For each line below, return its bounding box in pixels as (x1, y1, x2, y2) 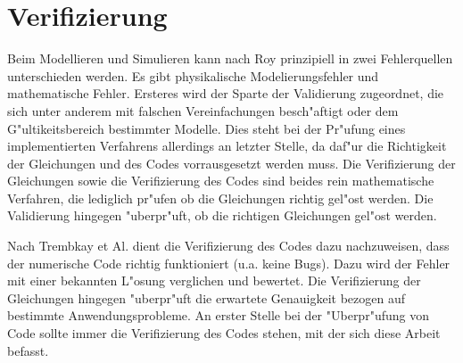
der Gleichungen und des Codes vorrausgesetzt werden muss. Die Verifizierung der (7, 153, 456, 172)
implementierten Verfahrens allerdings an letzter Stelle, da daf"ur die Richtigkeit (7, 136, 447, 155)
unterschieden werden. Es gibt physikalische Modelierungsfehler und (7, 66, 379, 85)
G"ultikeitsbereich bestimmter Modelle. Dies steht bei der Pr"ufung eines (7, 119, 406, 137)
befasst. (7, 341, 49, 359)
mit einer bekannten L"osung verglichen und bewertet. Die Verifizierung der (7, 271, 421, 290)
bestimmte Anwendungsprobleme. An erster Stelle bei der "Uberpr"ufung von (7, 306, 429, 325)
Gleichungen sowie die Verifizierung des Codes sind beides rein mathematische (7, 171, 434, 190)
